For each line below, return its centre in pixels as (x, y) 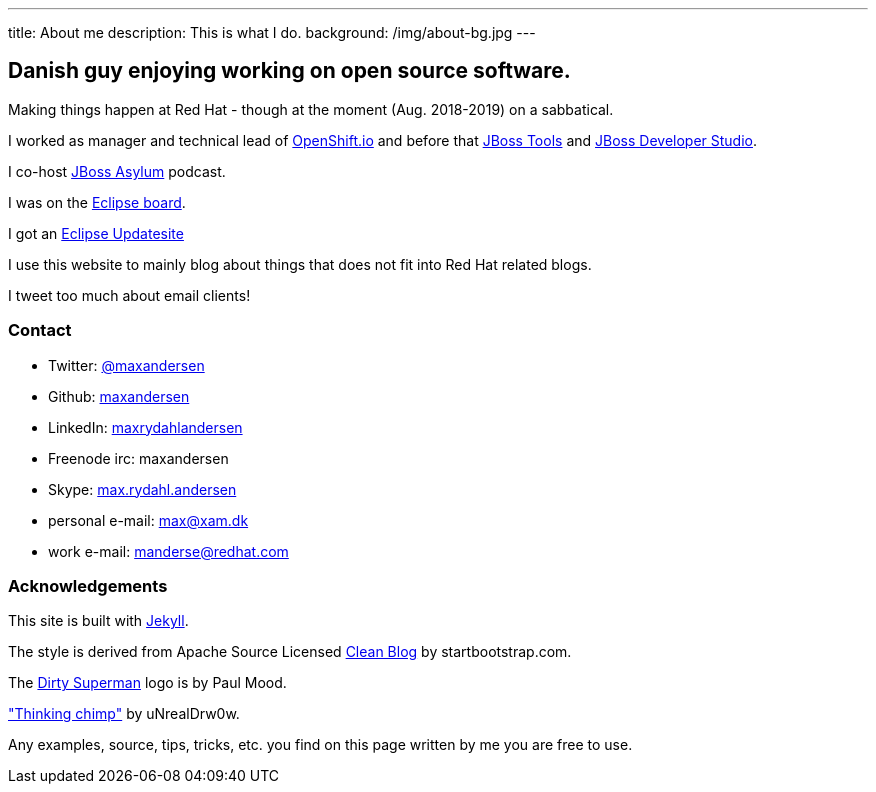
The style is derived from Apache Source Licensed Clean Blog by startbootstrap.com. (290, 652)
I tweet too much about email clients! (129, 295)
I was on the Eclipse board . (97, 202)
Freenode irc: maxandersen (138, 458)
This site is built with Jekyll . (98, 621)
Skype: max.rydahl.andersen (142, 489)
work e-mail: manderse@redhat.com (168, 551)
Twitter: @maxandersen (126, 365)
